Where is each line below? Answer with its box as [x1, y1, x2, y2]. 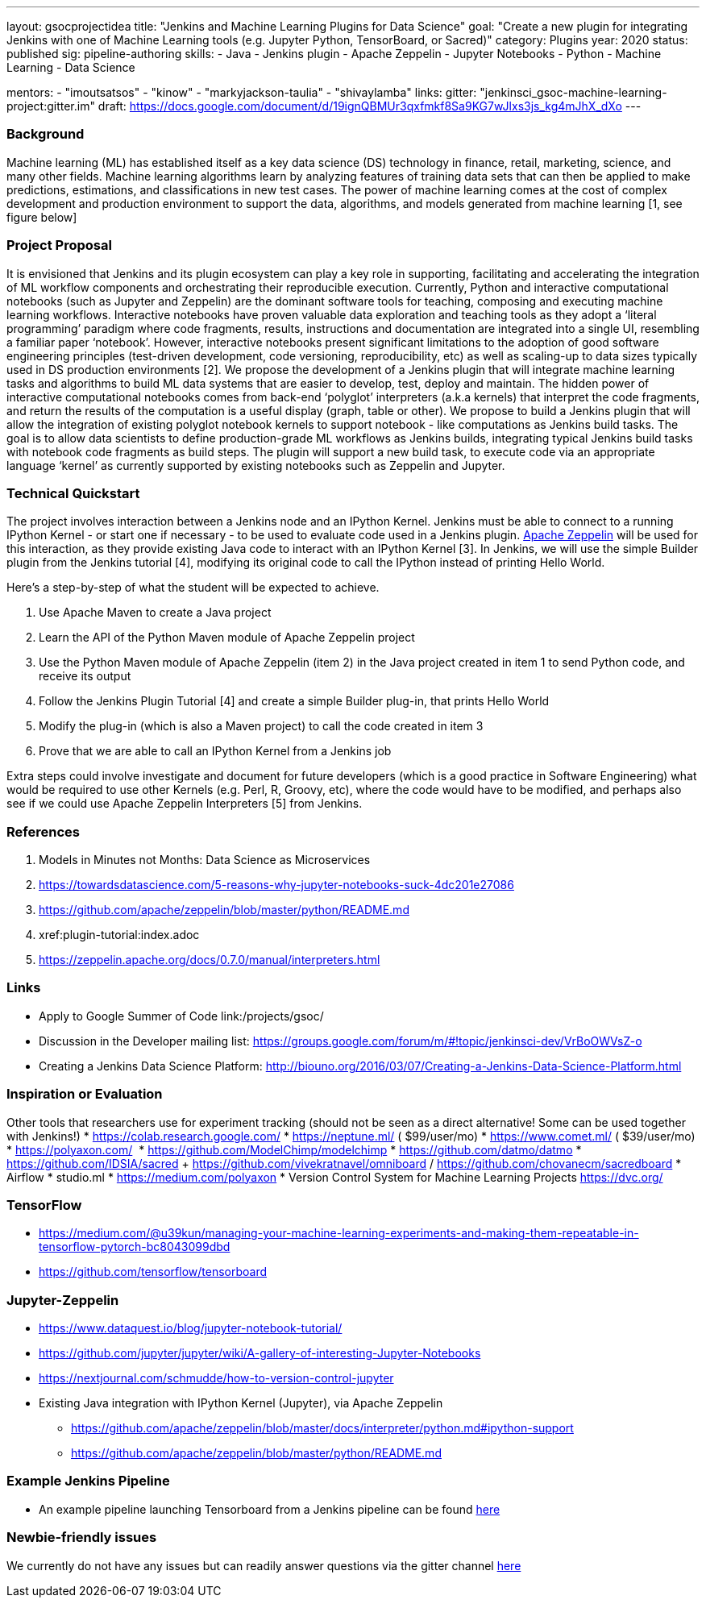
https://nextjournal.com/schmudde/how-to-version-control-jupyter [39, 1371, 394, 1385]
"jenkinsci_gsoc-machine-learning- [480, 85, 667, 99]
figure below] [6, 210, 77, 224]
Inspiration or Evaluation [6, 1086, 163, 1103]
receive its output [39, 669, 131, 684]
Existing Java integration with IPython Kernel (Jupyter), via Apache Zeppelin [39, 1396, 443, 1410]
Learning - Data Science [6, 60, 135, 74]
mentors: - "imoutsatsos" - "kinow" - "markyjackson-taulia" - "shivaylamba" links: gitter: [6, 85, 477, 99]
